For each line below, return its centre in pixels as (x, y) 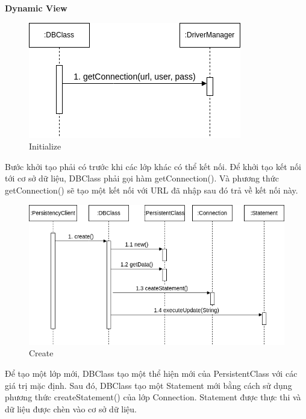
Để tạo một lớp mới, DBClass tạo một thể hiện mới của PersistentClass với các (151, 373)
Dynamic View (36, 8)
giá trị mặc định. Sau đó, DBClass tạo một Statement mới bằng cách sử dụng (148, 385)
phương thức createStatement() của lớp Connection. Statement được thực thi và (153, 397)
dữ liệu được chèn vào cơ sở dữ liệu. (71, 408)
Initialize (45, 146)
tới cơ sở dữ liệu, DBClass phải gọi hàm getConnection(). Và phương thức (142, 178)
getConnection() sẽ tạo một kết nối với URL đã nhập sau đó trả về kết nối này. (151, 190)
